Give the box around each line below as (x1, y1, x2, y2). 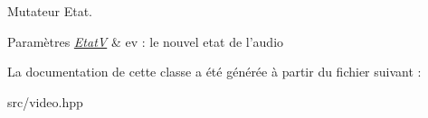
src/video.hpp (7, 92, 83, 111)
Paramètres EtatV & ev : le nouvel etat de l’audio (7, 32, 284, 50)
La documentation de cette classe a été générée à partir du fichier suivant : (7, 62, 422, 81)
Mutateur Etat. (7, 2, 92, 20)
